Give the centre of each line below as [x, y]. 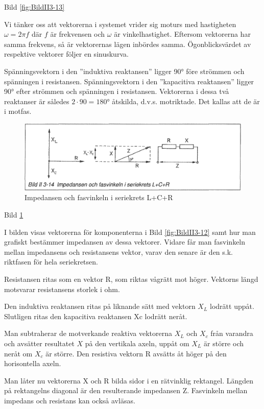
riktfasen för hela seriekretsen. [51, 262]
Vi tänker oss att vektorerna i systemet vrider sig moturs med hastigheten [120, 24]
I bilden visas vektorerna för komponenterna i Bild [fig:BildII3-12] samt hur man [130, 232]
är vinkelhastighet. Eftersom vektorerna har [182, 34]
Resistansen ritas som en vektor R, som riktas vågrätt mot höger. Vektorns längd [131, 279]
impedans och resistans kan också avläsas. [70, 400]
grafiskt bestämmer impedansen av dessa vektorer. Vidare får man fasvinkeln [125, 242]
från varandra [232, 333]
